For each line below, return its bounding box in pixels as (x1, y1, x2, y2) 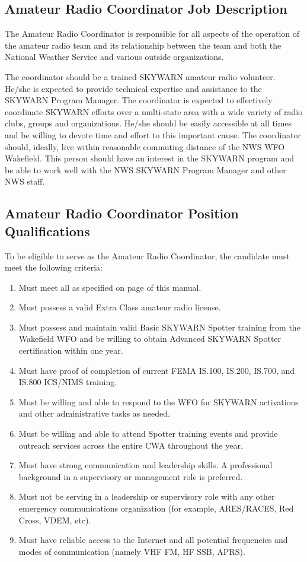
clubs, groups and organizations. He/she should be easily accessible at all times (5, 117, 292, 129)
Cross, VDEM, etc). (18, 513, 91, 526)
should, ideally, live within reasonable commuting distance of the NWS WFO (5, 140, 285, 153)
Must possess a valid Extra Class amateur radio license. (18, 301, 221, 313)
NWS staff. (5, 175, 45, 188)
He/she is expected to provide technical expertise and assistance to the (5, 82, 262, 94)
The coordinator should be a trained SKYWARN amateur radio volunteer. (5, 70, 276, 82)
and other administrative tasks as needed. (18, 407, 170, 420)
